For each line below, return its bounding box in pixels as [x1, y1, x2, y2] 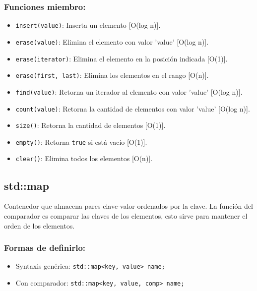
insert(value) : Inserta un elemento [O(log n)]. [15, 20, 161, 30]
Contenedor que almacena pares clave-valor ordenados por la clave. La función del [4, 201, 253, 211]
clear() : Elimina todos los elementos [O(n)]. [15, 153, 153, 164]
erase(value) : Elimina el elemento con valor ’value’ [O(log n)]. [15, 36, 209, 47]
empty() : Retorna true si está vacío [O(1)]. [15, 136, 147, 147]
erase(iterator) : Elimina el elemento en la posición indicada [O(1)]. [15, 53, 228, 63]
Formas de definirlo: [4, 241, 86, 254]
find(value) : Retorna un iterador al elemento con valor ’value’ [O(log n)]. [15, 86, 243, 97]
